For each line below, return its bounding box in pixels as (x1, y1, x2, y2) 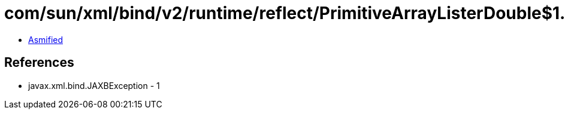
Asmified (28, 34, 64, 45)
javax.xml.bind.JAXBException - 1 (28, 80, 160, 91)
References (4, 55, 74, 70)
